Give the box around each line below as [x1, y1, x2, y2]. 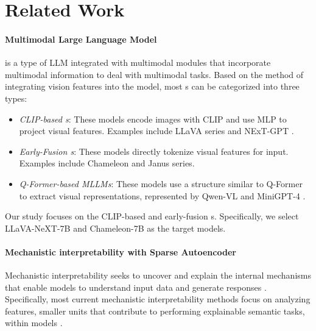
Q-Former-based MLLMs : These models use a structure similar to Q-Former [19, 177, 303, 190]
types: [5, 91, 27, 104]
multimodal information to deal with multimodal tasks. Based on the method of [5, 68, 304, 80]
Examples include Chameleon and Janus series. [19, 157, 195, 169]
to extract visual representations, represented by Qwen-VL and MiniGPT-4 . [19, 189, 306, 202]
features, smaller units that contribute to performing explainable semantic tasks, [5, 304, 305, 317]
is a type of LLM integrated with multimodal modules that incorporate [5, 56, 271, 69]
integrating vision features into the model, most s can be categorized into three [5, 80, 300, 93]
